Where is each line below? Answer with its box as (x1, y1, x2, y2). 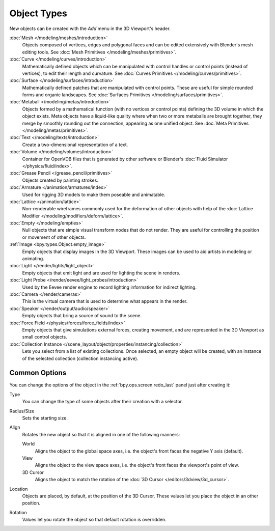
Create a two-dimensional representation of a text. (22, 142, 128, 148)
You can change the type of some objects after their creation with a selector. (22, 399, 183, 405)
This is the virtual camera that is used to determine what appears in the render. (22, 298, 188, 304)
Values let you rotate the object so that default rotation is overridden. (22, 517, 167, 523)
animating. (22, 256, 44, 262)
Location (9, 486, 28, 492)
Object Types (9, 8, 67, 19)
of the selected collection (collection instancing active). (22, 355, 139, 361)
